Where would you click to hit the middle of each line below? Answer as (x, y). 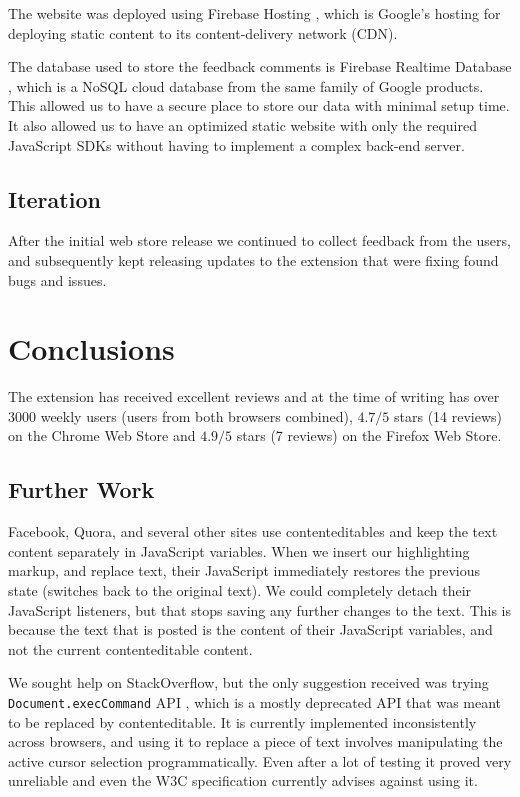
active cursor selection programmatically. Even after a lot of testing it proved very (260, 760)
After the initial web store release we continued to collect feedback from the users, (259, 240)
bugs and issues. (57, 279)
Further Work (81, 489)
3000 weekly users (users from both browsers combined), (180, 415)
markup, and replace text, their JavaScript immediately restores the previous (244, 570)
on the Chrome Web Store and (102, 435)
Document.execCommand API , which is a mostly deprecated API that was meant (255, 702)
